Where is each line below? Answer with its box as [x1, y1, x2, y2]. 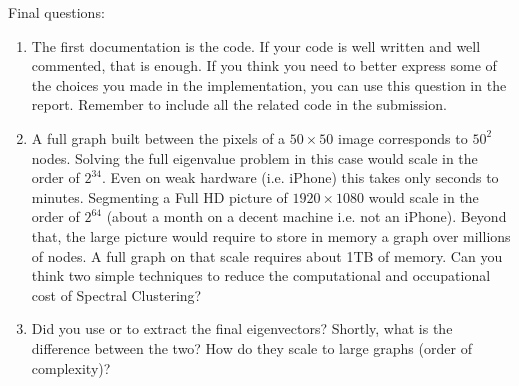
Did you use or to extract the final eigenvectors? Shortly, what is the [31, 318, 453, 339]
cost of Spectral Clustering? [31, 284, 202, 305]
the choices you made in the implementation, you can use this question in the [31, 74, 507, 95]
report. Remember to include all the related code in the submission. [31, 94, 447, 115]
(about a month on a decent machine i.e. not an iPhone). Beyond [106, 206, 507, 227]
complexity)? [31, 357, 111, 378]
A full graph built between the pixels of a [31, 127, 286, 148]
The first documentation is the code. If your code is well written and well [31, 35, 481, 56]
